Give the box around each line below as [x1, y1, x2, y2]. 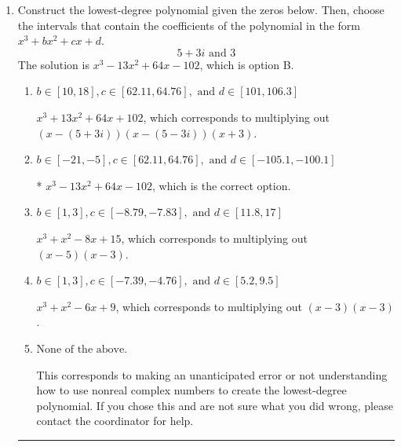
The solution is [17, 56, 89, 72]
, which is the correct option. [152, 177, 291, 193]
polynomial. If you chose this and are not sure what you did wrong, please [36, 397, 393, 413]
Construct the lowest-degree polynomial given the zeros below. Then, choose [17, 2, 385, 17]
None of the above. [36, 343, 128, 355]
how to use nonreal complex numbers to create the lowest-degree [36, 382, 347, 398]
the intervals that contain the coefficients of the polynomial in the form [17, 16, 360, 33]
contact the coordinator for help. [36, 412, 194, 429]
